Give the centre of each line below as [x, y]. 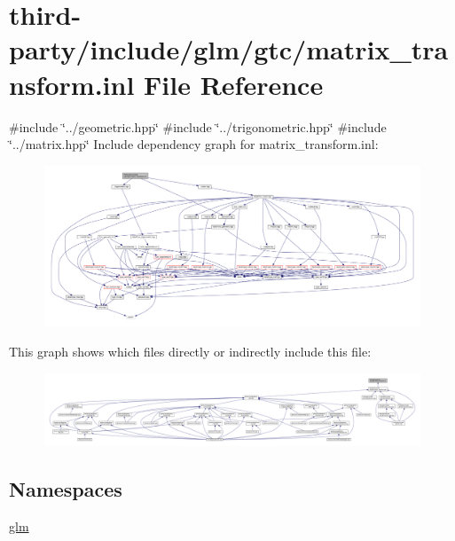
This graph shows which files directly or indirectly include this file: [190, 352]
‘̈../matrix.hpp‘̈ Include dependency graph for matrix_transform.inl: [194, 144]
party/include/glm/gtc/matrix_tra [229, 49]
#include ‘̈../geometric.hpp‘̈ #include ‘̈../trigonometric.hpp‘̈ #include [198, 126]
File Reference [234, 84]
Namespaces [66, 489]
